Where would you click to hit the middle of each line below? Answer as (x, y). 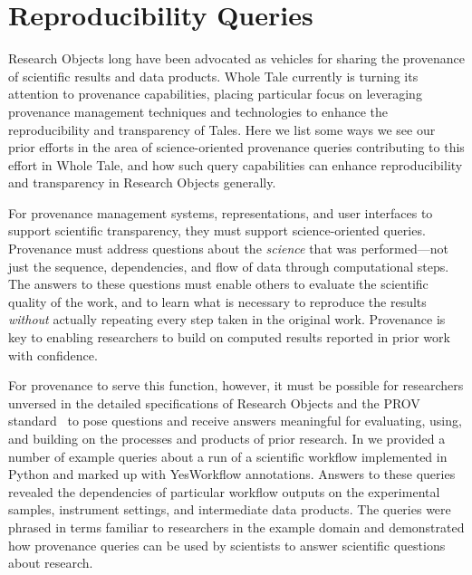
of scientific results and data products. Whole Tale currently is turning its (213, 76)
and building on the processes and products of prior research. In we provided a (227, 438)
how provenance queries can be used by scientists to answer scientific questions (227, 545)
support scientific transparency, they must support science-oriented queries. (217, 230)
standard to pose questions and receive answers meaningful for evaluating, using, (235, 421)
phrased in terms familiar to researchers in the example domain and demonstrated (236, 527)
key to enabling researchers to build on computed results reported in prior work (229, 337)
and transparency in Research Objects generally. (142, 182)
